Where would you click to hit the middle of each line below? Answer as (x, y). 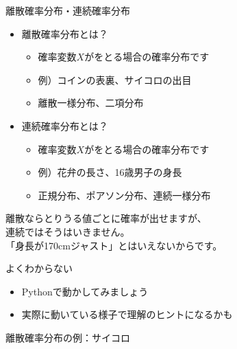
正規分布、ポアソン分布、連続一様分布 (124, 195)
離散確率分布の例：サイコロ (68, 337)
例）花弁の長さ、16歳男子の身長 (110, 172)
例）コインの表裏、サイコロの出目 (115, 79)
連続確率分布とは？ (65, 125)
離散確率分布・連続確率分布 (68, 10)
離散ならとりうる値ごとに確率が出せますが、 (106, 218)
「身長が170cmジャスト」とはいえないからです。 (114, 245)
